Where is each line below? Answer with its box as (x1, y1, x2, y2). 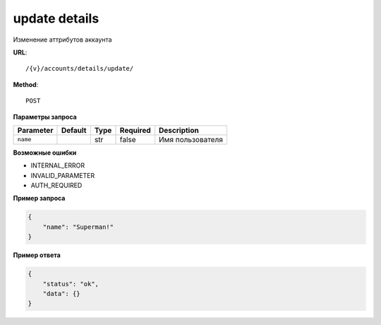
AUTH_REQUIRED (30, 181, 83, 190)
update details (13, 11, 99, 26)
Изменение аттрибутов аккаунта (13, 35, 112, 44)
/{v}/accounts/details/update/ (25, 64, 134, 73)
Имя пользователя (159, 134, 224, 144)
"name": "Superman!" (42, 223, 114, 231)
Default (61, 125, 87, 135)
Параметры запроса (13, 112, 77, 121)
